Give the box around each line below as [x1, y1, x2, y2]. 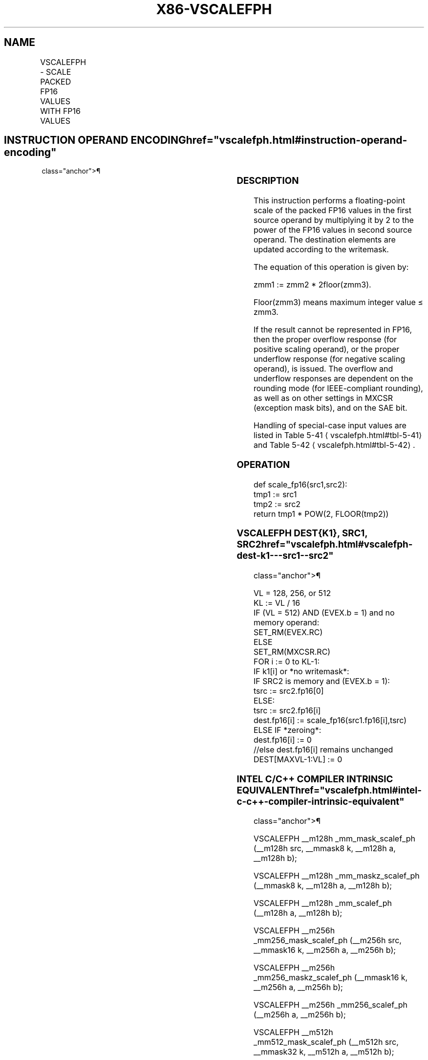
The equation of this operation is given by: [253, 262, 409, 272]
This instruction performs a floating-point [253, 196, 406, 206]
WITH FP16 [40, 106, 81, 116]
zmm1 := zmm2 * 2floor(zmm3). [253, 280, 371, 290]
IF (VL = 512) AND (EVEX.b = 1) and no [253, 608, 395, 618]
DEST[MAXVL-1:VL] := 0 [253, 754, 342, 765]
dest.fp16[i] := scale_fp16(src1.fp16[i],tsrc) [253, 715, 407, 726]
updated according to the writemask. [253, 244, 389, 255]
